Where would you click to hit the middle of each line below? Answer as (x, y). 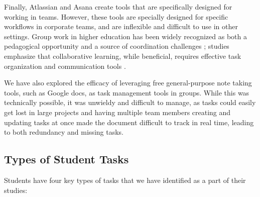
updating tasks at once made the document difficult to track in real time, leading (129, 122)
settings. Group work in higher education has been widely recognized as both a (125, 36)
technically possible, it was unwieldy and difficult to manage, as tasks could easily (130, 102)
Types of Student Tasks (67, 159)
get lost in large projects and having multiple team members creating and (117, 112)
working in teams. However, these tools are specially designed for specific (116, 16)
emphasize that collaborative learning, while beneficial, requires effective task (123, 56)
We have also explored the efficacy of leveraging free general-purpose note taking (128, 83)
